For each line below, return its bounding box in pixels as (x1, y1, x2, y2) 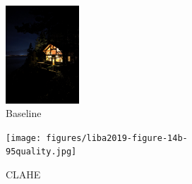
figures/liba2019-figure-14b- (46, 133, 188, 143)
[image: (6, 133, 42, 143)
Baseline (6, 106, 42, 121)
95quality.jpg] (6, 147, 77, 157)
